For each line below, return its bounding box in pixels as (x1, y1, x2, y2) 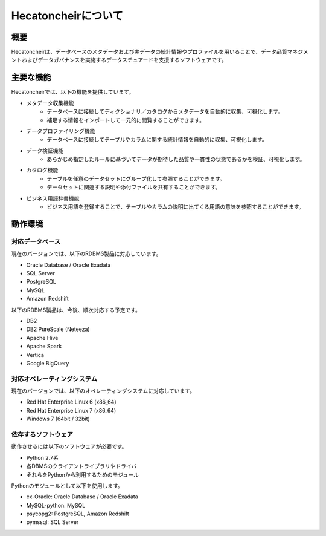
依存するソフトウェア (11, 430, 74, 439)
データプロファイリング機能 (26, 127, 95, 134)
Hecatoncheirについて (11, 9, 123, 22)
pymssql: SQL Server (26, 518, 79, 526)
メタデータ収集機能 (26, 99, 74, 106)
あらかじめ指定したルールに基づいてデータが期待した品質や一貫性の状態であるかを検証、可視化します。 (46, 155, 305, 163)
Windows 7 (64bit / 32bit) (26, 415, 90, 423)
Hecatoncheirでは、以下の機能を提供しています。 (11, 88, 134, 96)
